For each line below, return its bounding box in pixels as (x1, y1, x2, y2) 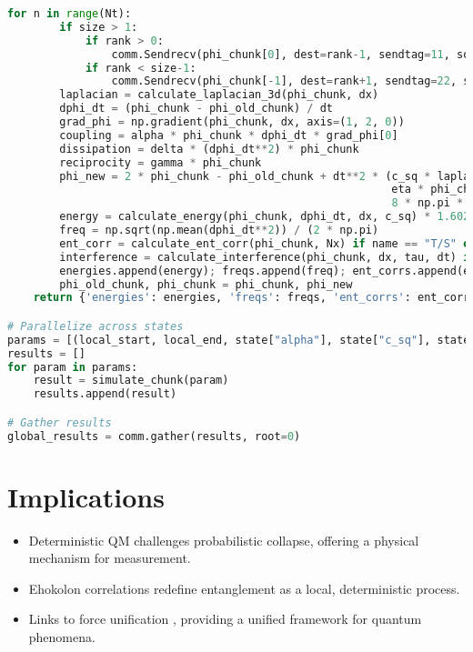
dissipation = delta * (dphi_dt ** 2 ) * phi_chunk (59, 142, 359, 155)
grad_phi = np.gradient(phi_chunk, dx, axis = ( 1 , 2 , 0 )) (59, 115, 405, 128)
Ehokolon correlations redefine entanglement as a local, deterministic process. (28, 578, 460, 597)
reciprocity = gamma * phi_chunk (59, 155, 262, 169)
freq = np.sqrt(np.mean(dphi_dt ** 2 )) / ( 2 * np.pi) (59, 224, 379, 236)
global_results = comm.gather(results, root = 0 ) (7, 429, 301, 443)
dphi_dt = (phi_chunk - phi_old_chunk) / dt (59, 102, 333, 115)
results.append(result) (33, 387, 177, 401)
